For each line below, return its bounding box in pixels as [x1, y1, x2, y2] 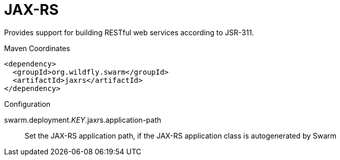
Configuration [4, 99, 51, 108]
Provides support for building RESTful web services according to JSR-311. [4, 28, 254, 37]
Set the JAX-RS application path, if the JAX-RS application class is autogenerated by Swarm [25, 131, 337, 140]
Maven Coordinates [4, 43, 70, 53]
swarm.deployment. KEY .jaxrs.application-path [4, 115, 161, 124]
